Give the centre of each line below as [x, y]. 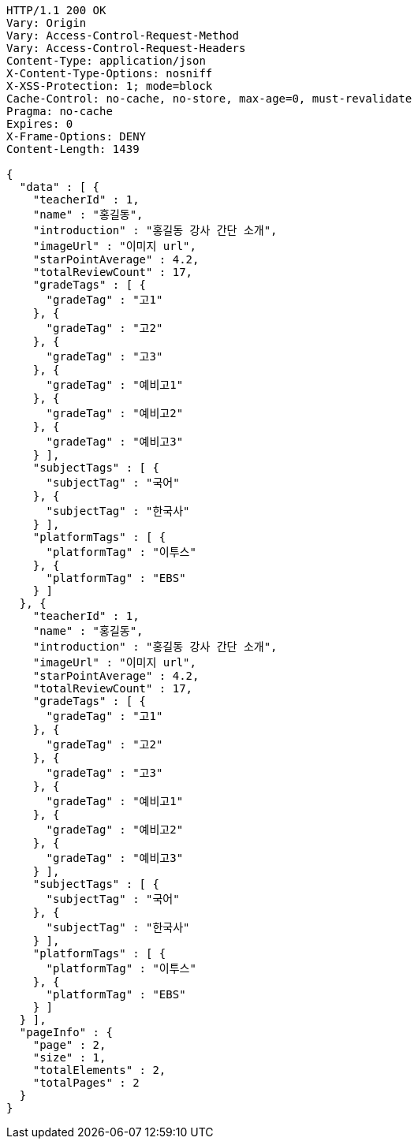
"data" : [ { [60, 187]
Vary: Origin [47, 23]
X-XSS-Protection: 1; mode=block [110, 86]
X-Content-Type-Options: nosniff [110, 73]
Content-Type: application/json [106, 61]
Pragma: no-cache [60, 111]
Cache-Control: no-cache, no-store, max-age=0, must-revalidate [209, 99]
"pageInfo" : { [66, 1032]
